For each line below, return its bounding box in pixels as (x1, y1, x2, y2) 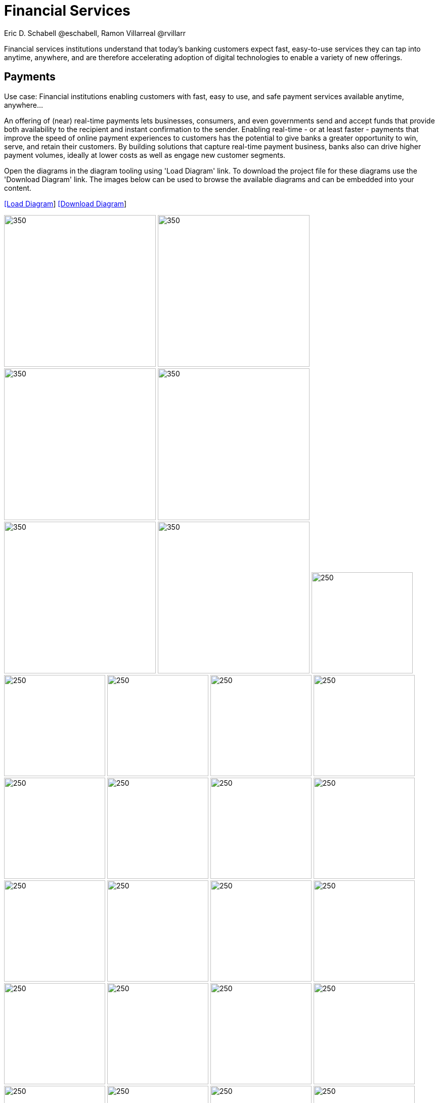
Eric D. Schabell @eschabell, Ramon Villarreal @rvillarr (4, 28, 186, 37)
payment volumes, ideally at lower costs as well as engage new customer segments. (4, 150, 286, 159)
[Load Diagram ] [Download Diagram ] (4, 199, 127, 208)
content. (4, 183, 32, 192)
